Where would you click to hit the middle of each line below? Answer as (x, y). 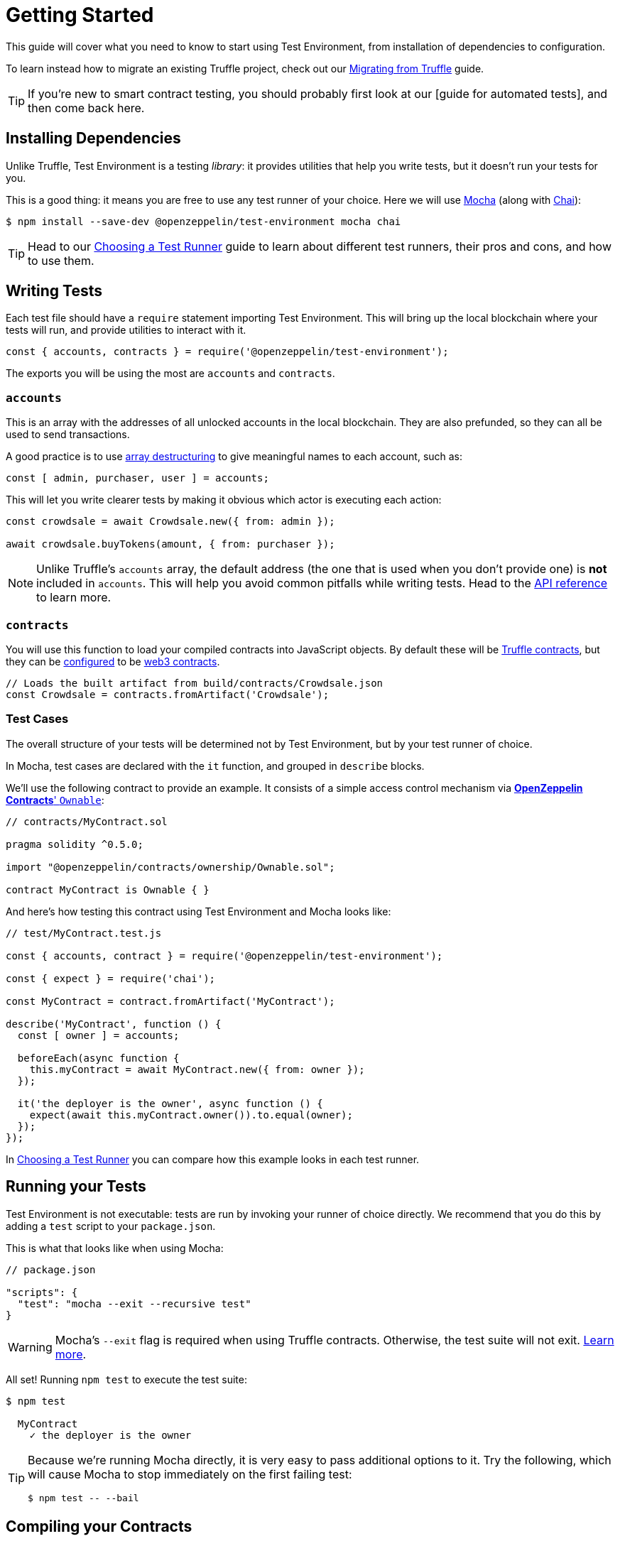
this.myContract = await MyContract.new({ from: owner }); (197, 1069)
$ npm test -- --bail (83, 1498)
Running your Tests (76, 1187)
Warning (30, 1347)
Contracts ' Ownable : (55, 800)
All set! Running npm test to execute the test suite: (126, 1379)
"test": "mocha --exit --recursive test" (134, 1303)
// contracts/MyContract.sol (87, 821)
